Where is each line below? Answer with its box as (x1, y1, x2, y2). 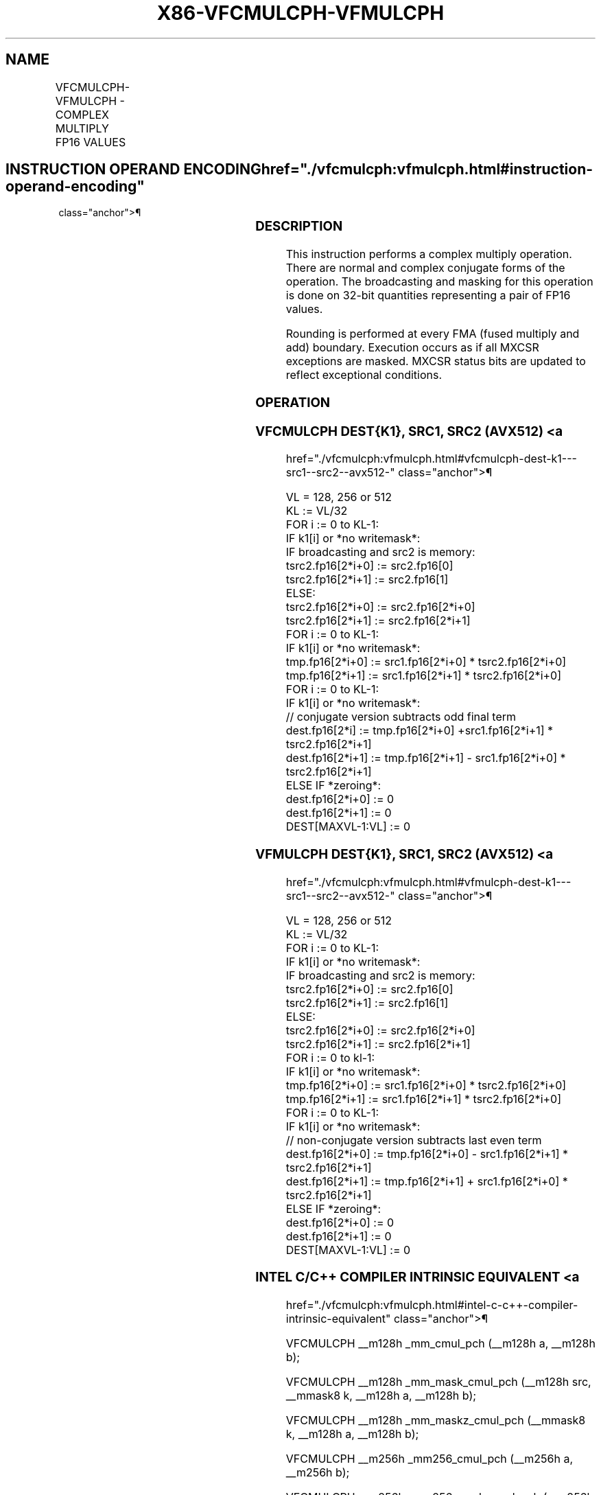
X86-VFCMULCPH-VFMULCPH (156, 1, 445, 25)
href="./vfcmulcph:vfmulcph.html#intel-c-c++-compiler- (285, 1298, 578, 1312)
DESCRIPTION (255, 218, 343, 235)
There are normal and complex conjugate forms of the (285, 261, 565, 275)
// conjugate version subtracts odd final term (285, 710, 517, 724)
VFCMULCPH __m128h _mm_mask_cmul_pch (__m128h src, (285, 1375, 591, 1389)
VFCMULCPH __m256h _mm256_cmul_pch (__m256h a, (285, 1452, 574, 1466)
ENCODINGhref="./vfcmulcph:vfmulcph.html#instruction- (183, 161, 593, 178)
